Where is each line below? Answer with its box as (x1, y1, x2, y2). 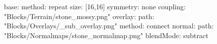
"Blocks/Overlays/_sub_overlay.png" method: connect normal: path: (4, 21, 214, 31)
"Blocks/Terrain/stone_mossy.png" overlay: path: (4, 11, 154, 21)
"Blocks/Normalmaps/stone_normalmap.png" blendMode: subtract (4, 30, 209, 40)
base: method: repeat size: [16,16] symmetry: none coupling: (4, 1, 186, 11)
